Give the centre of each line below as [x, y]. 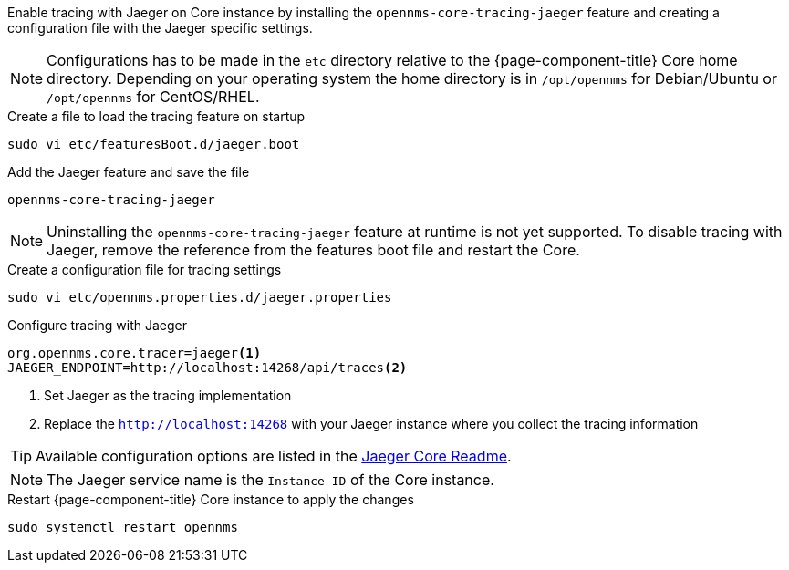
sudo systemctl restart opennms [123, 527]
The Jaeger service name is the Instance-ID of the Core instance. [270, 480]
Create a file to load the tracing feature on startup [156, 116]
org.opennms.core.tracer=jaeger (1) [135, 353]
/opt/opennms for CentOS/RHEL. [153, 97]
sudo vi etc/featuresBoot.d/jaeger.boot [154, 144]
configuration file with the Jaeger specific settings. [160, 28]
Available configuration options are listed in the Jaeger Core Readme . [274, 456]
